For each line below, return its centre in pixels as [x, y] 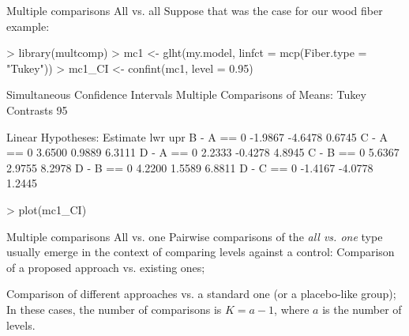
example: [28, 26]
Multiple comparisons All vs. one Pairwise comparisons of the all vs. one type [195, 236]
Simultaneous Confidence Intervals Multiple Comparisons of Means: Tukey [186, 94]
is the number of [362, 309]
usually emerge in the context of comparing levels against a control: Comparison [201, 252]
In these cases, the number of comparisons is [114, 309]
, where [292, 309]
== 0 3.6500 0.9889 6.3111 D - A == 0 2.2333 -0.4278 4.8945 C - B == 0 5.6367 [203, 152]
